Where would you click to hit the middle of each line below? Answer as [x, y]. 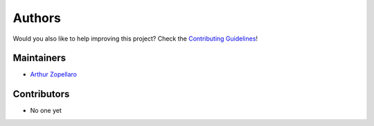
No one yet [46, 111]
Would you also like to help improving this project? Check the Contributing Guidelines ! [135, 39]
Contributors [41, 94]
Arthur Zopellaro [54, 74]
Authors [37, 18]
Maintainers [39, 58]
